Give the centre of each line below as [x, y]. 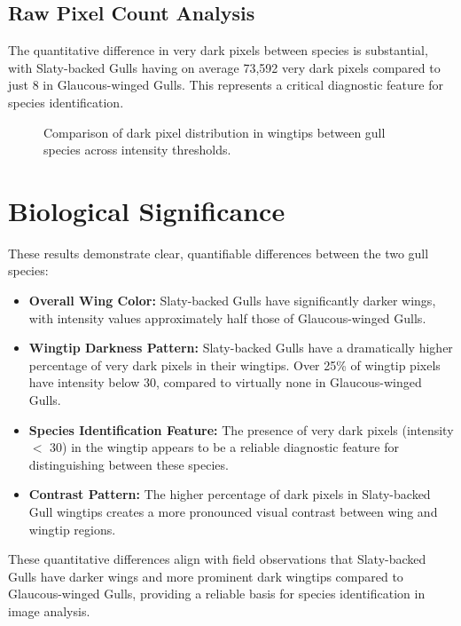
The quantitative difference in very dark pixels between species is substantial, [218, 50]
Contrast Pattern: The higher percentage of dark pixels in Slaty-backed [230, 494]
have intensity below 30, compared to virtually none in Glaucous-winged [225, 382]
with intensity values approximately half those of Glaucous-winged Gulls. [227, 317]
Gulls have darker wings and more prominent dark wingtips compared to [206, 576]
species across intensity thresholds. [137, 150]
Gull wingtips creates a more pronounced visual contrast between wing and [233, 512]
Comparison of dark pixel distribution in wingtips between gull [215, 132]
